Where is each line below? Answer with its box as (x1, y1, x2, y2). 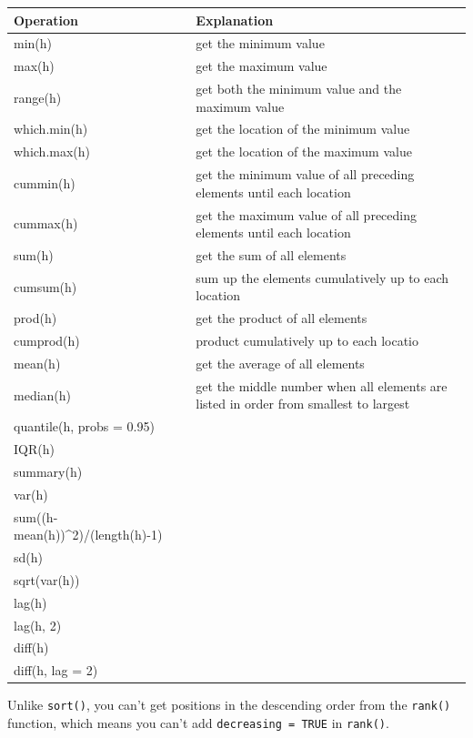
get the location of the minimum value (196, 119, 410, 138)
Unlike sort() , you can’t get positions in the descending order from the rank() (7, 695, 451, 714)
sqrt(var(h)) (14, 570, 80, 589)
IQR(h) (14, 440, 55, 459)
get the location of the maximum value (196, 142, 412, 161)
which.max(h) (14, 142, 91, 161)
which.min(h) (14, 119, 88, 138)
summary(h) (14, 461, 83, 480)
